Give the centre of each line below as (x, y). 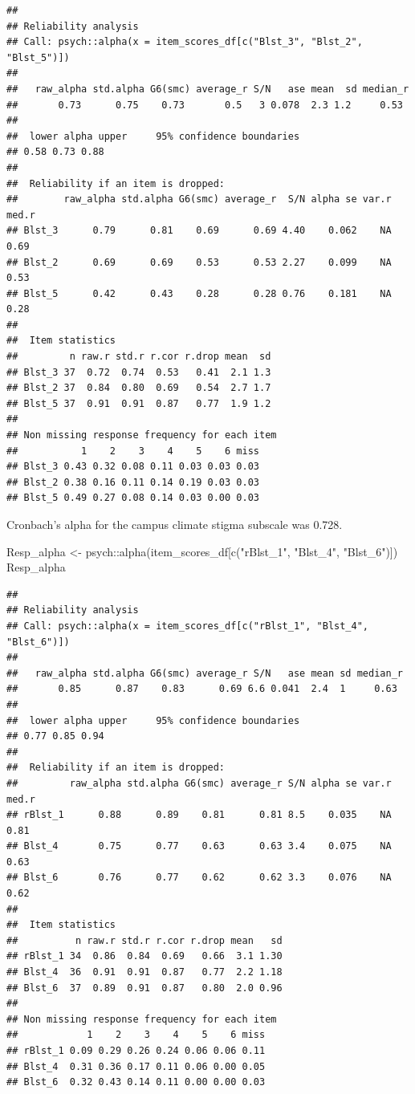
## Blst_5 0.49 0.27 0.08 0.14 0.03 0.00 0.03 (133, 498)
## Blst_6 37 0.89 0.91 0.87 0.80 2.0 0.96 (144, 988)
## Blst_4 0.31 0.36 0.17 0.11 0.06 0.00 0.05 (136, 1066)
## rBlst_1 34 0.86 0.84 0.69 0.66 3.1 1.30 (144, 956)
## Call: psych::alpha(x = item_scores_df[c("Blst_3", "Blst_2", (185, 42)
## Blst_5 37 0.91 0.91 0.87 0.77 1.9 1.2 (139, 403)
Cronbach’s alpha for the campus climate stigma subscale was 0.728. (175, 524)
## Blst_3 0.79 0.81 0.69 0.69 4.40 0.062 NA (199, 231)
